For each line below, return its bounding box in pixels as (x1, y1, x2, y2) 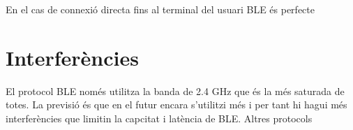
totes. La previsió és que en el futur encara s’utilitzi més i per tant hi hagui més (6, 97, 347, 112)
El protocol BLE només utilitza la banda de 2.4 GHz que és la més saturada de (6, 83, 345, 98)
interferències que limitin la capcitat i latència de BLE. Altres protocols (6, 110, 313, 125)
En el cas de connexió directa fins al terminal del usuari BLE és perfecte (6, 2, 315, 16)
